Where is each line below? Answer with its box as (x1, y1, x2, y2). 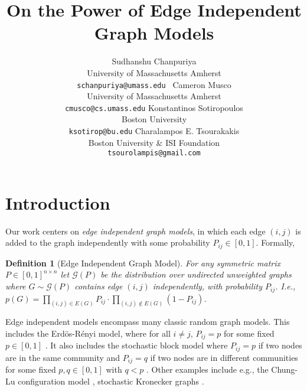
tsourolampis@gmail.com (107, 149, 201, 158)
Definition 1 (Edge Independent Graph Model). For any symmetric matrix (5, 256, 280, 269)
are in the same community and (5, 351, 120, 363)
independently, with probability (152, 280, 262, 292)
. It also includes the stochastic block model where (45, 339, 228, 351)
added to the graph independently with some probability (5, 236, 210, 249)
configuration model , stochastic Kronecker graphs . (18, 374, 204, 387)
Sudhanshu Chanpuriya (112, 55, 197, 67)
